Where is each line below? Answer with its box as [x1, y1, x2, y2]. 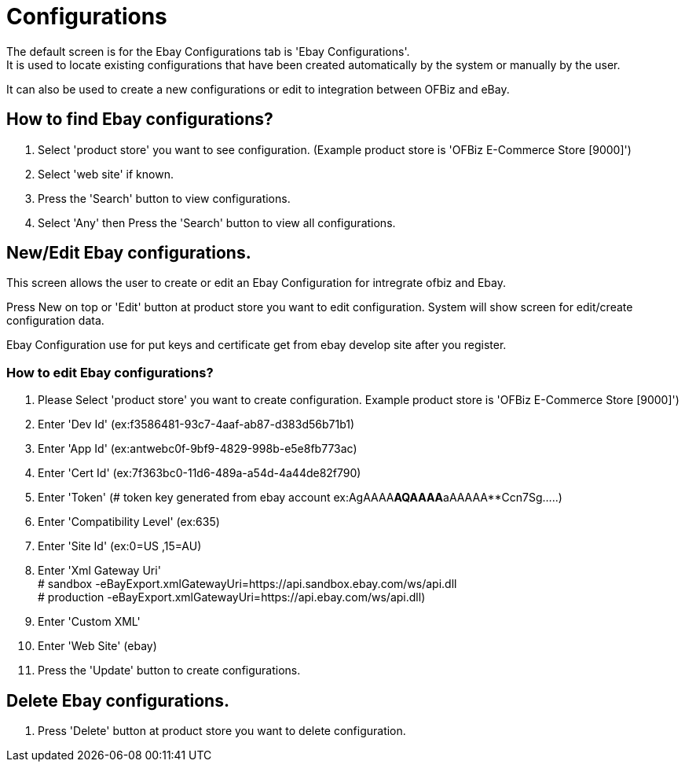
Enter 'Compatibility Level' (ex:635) [38, 515, 220, 529]
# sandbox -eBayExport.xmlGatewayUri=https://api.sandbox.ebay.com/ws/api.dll [38, 577, 457, 591]
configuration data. [6, 314, 104, 328]
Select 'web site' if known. [38, 167, 174, 181]
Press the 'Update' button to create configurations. [38, 663, 301, 678]
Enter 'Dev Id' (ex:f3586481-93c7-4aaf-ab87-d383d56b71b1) [38, 417, 355, 432]
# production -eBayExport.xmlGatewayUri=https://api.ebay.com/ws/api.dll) [38, 590, 426, 604]
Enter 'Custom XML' [38, 615, 141, 629]
